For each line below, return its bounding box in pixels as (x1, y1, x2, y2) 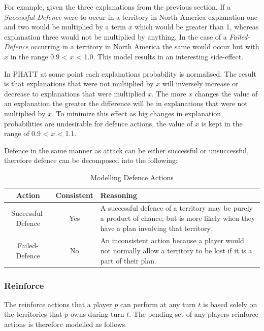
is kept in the (201, 118, 243, 128)
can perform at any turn (120, 299, 196, 309)
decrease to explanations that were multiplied (4, 88, 146, 98)
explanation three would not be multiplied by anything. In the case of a (4, 31, 227, 42)
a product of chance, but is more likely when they (100, 212, 255, 223)
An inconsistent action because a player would (100, 235, 244, 246)
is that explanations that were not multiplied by (4, 78, 154, 89)
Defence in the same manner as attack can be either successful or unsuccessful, (4, 145, 249, 155)
